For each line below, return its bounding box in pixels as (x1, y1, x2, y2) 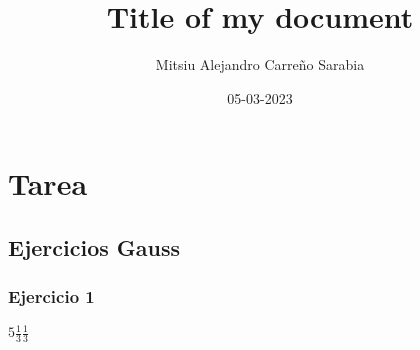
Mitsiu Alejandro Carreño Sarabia (155, 54, 365, 75)
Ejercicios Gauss (8, 231, 180, 262)
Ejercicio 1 (8, 284, 95, 309)
